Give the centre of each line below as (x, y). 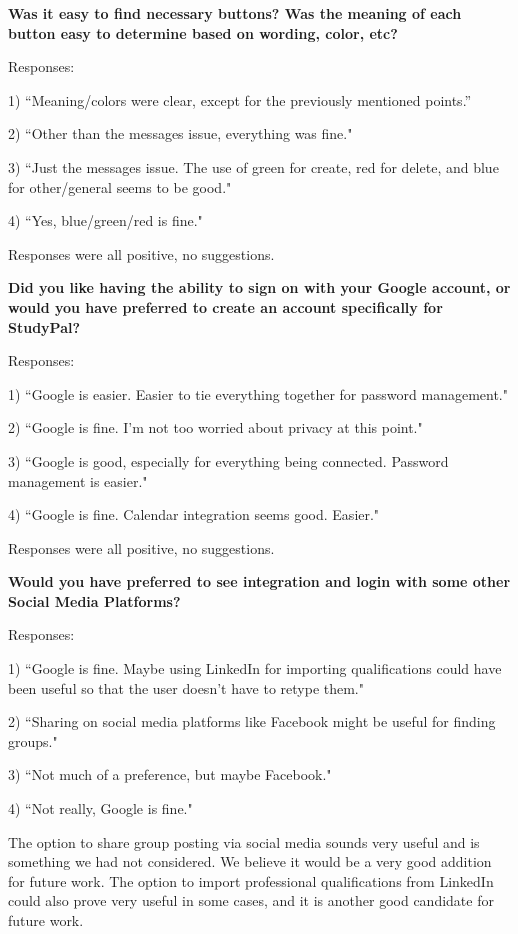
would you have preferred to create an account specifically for (225, 306)
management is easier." (78, 480)
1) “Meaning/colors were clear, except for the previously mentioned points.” (240, 99)
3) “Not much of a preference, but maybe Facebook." (170, 774)
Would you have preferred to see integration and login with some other (259, 581)
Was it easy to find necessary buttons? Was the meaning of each (235, 13)
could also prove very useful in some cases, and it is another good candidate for (251, 900)
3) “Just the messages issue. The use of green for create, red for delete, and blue (253, 166)
